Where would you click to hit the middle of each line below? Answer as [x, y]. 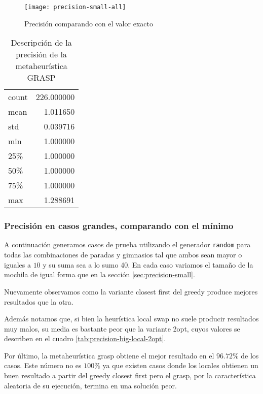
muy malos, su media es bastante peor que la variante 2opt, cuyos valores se [122, 328]
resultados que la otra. [39, 301]
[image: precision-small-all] [75, 7]
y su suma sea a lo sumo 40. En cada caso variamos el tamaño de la [148, 264]
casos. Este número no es [43, 365]
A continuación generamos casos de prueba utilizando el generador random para [127, 244]
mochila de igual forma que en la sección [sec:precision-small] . [100, 274]
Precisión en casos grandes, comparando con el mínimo [119, 226]
